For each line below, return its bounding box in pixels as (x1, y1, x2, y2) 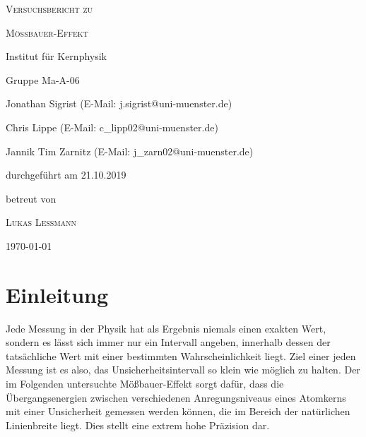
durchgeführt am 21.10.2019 (6, 167, 126, 182)
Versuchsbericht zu (6, 1, 93, 16)
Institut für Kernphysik (6, 49, 107, 64)
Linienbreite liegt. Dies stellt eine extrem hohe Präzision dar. (6, 417, 270, 432)
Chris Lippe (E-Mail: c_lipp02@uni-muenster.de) (6, 119, 218, 134)
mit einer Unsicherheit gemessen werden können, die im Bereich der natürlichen (6, 404, 350, 419)
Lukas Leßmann (6, 215, 77, 229)
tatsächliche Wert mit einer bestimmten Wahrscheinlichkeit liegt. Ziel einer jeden (6, 348, 356, 363)
